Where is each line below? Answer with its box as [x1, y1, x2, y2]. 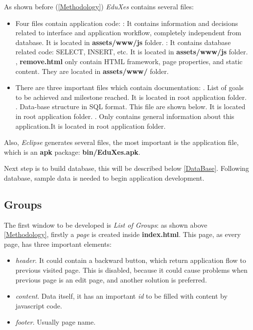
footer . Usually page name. [15, 317, 96, 327]
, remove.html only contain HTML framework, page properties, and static [15, 56, 243, 66]
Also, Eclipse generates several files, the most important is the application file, [4, 137, 239, 147]
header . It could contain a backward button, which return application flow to [15, 255, 246, 265]
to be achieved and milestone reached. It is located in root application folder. [15, 92, 247, 102]
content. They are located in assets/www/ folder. [15, 66, 169, 76]
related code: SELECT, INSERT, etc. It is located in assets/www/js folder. [15, 47, 248, 57]
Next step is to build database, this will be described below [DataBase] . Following [4, 163, 249, 173]
